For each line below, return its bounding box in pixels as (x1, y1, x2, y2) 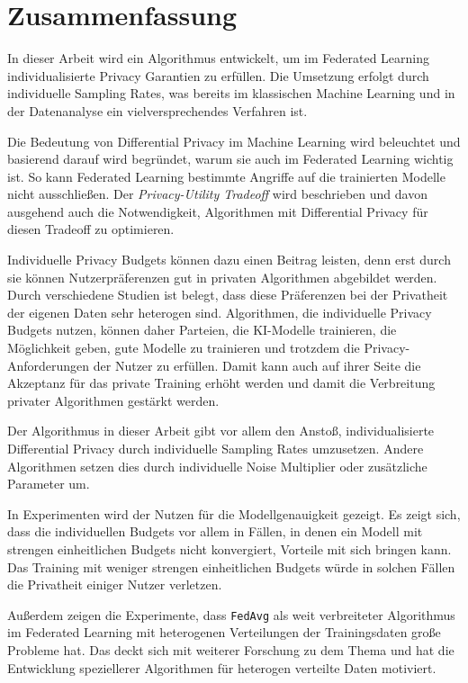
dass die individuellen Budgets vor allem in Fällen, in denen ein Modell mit (7, 522, 423, 541)
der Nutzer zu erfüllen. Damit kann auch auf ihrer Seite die (93, 355, 421, 374)
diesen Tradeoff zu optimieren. (7, 220, 175, 238)
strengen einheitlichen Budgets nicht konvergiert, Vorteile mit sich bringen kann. (7, 539, 452, 558)
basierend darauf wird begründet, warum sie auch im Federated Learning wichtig (7, 149, 454, 168)
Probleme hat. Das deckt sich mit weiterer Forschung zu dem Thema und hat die (7, 641, 454, 659)
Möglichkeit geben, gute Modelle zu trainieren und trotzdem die (7, 338, 360, 357)
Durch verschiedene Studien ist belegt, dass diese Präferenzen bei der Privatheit (7, 285, 448, 304)
